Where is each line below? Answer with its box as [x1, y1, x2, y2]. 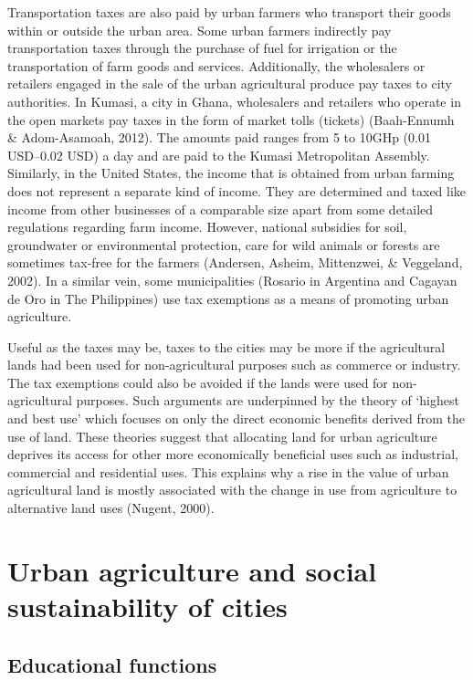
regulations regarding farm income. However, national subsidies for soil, [7, 217, 407, 236]
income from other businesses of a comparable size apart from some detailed [7, 199, 434, 218]
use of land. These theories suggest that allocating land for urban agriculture [7, 426, 437, 445]
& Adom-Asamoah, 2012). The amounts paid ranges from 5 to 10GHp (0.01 [7, 128, 431, 147]
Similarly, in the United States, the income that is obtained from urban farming [7, 163, 455, 183]
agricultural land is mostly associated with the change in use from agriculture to [7, 480, 457, 499]
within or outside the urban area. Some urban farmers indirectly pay [7, 20, 392, 39]
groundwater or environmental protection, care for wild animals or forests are [7, 235, 440, 254]
